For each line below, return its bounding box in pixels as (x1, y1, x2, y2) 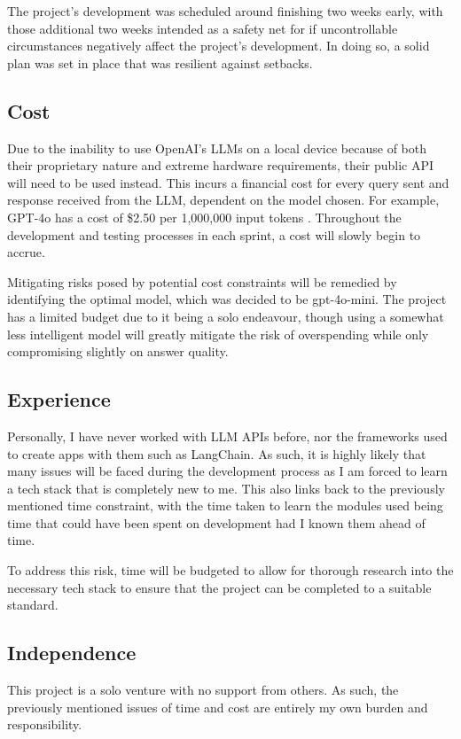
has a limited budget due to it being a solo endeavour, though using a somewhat (7, 307, 444, 325)
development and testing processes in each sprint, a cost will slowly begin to (7, 225, 421, 244)
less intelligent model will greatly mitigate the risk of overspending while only (7, 324, 429, 343)
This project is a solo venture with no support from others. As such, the (7, 681, 399, 699)
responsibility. (7, 715, 82, 734)
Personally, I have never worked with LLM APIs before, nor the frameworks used (7, 426, 448, 445)
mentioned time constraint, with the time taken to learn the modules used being (7, 496, 443, 515)
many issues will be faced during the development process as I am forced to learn (7, 462, 448, 480)
